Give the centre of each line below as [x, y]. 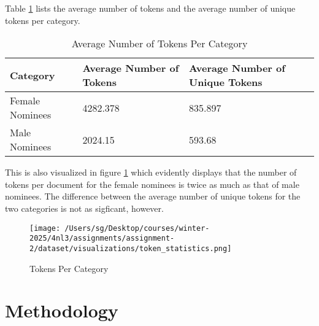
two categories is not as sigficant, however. [84, 208]
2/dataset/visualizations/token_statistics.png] [131, 248]
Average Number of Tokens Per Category [159, 44]
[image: [45, 228]
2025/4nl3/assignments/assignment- [102, 239]
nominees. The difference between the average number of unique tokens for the [153, 196]
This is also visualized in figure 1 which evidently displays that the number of [151, 172]
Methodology [62, 310]
